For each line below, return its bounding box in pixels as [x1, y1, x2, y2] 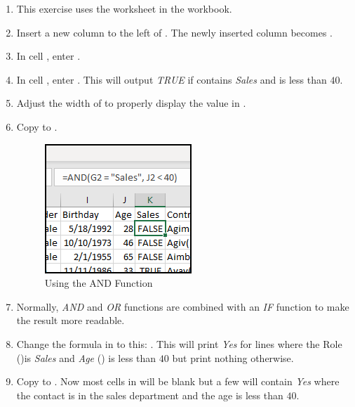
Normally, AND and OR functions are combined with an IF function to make [16, 299, 349, 314]
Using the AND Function [44, 276, 153, 290]
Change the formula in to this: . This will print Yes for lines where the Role [16, 336, 342, 351]
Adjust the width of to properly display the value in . [16, 96, 246, 110]
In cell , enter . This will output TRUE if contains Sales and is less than [16, 72, 327, 86]
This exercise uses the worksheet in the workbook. [16, 1, 232, 15]
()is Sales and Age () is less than [16, 350, 156, 365]
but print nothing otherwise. [172, 350, 294, 365]
